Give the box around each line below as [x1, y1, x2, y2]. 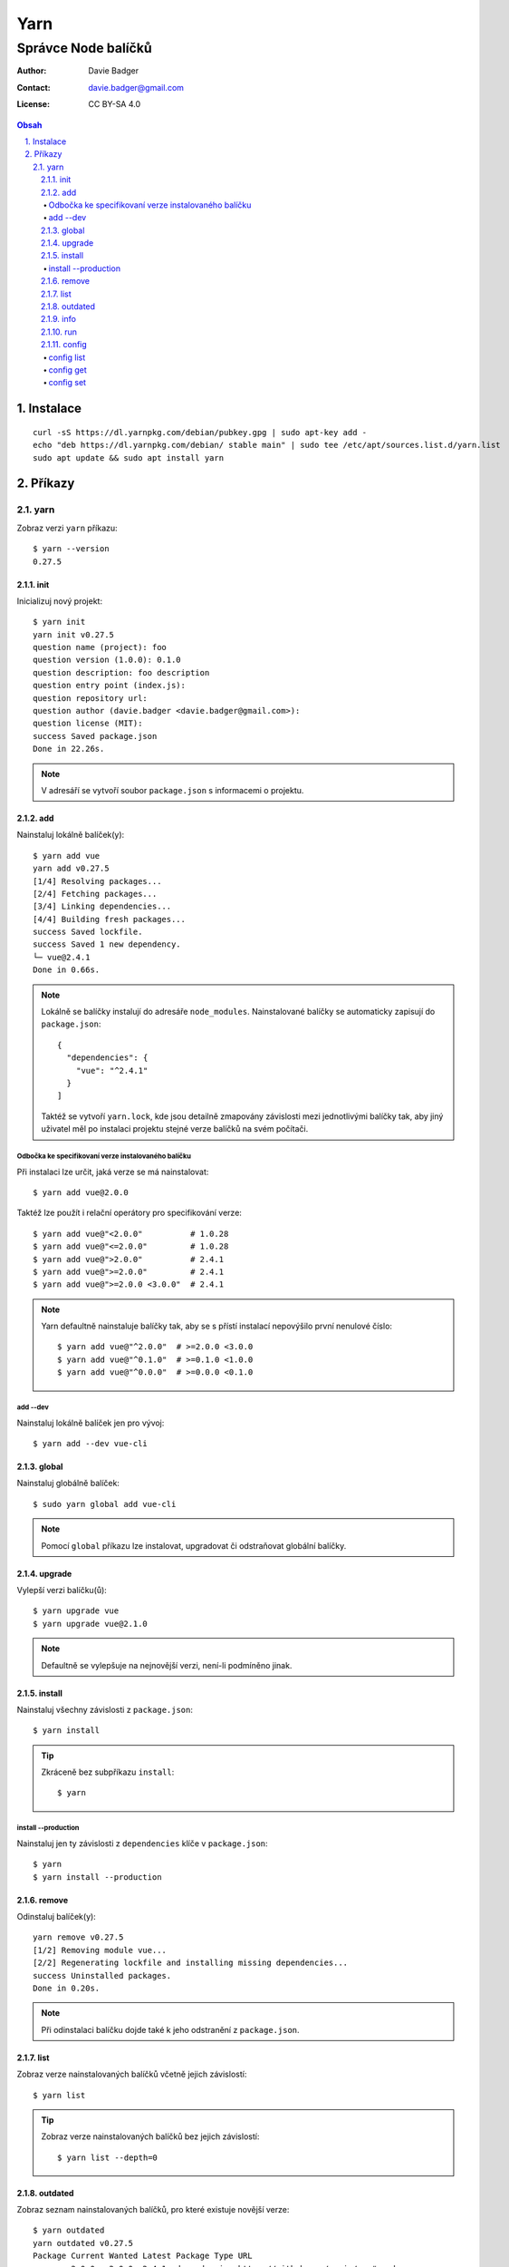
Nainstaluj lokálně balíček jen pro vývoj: [16, 1417, 165, 1428]
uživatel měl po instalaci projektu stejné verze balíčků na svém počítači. [41, 1124, 309, 1134]
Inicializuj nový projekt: [16, 595, 103, 607]
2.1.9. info [41, 314, 77, 325]
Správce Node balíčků [16, 40, 153, 56]
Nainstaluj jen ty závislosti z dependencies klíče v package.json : [16, 1837, 268, 1849]
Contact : [16, 82, 52, 92]
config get [48, 364, 88, 375]
